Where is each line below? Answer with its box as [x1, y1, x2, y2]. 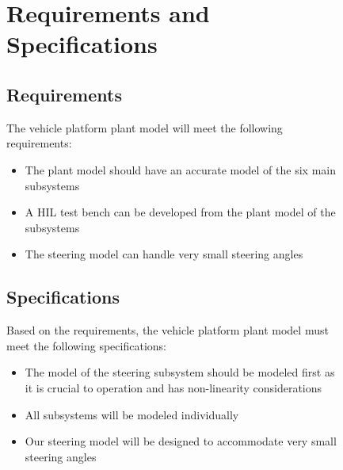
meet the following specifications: [6, 337, 166, 353]
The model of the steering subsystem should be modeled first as [25, 364, 335, 380]
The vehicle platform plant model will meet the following [6, 119, 283, 136]
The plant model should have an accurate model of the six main [25, 161, 336, 178]
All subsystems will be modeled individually [25, 406, 239, 422]
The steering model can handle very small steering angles [25, 246, 303, 262]
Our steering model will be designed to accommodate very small [25, 433, 337, 449]
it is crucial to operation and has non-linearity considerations [25, 379, 322, 395]
